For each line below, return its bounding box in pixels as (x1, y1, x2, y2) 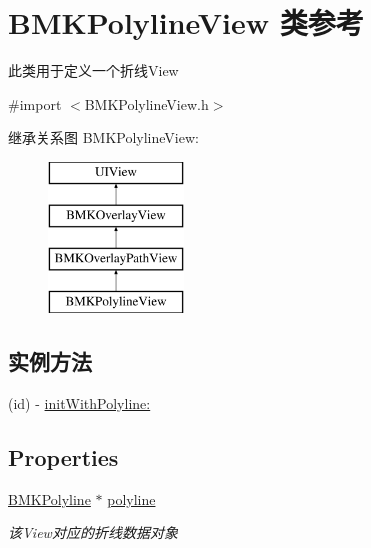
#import (8, 93, 62, 114)
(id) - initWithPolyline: (8, 392, 151, 413)
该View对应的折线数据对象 (8, 522, 178, 543)
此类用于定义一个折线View (8, 60, 179, 81)
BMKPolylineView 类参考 (8, 2, 364, 43)
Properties (8, 441, 119, 472)
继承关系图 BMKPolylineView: (8, 127, 199, 148)
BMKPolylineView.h (84, 93, 209, 114)
